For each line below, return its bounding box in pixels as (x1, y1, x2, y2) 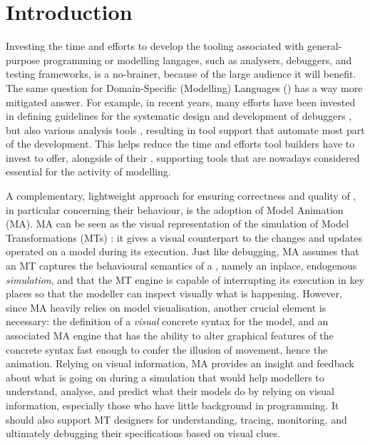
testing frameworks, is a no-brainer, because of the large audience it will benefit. (6, 66, 356, 81)
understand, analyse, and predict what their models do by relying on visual (6, 384, 334, 399)
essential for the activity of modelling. (6, 164, 171, 179)
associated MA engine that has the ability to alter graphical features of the (6, 328, 334, 342)
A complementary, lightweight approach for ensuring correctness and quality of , (6, 188, 356, 203)
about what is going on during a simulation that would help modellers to (6, 369, 324, 384)
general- (307, 39, 342, 53)
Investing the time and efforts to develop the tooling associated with (6, 39, 304, 53)
